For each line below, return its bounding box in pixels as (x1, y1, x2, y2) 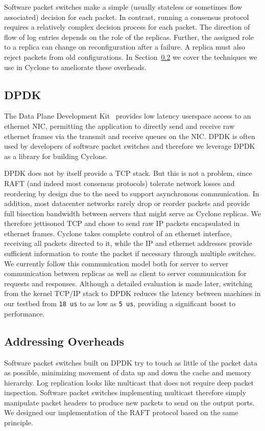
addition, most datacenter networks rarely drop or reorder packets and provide (4, 198, 250, 209)
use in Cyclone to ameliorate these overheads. (4, 61, 147, 72)
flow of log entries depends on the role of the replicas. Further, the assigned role (4, 31, 254, 42)
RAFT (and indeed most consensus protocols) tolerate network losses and (4, 177, 235, 188)
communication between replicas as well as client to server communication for (4, 268, 247, 279)
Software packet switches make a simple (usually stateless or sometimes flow (4, 2, 243, 12)
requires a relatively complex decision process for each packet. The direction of (4, 21, 250, 32)
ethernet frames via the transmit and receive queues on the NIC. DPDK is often (4, 130, 255, 141)
